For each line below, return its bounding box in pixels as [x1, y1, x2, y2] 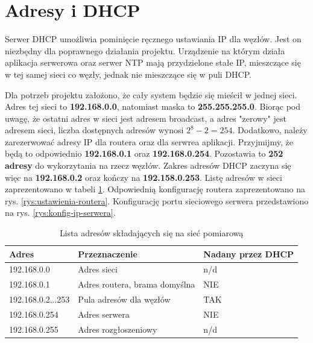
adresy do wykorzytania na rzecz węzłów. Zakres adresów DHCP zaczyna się [5, 159, 291, 172]
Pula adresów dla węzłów [78, 293, 171, 306]
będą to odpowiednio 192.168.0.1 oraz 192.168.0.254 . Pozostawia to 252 [5, 147, 283, 160]
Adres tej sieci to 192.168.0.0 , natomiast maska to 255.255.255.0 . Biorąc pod [5, 100, 300, 113]
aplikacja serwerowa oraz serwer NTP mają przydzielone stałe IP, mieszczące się [5, 56, 301, 69]
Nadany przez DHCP [203, 247, 294, 260]
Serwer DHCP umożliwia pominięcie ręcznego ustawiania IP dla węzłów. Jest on [5, 33, 302, 45]
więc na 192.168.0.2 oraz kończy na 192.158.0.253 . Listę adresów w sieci [5, 171, 282, 183]
